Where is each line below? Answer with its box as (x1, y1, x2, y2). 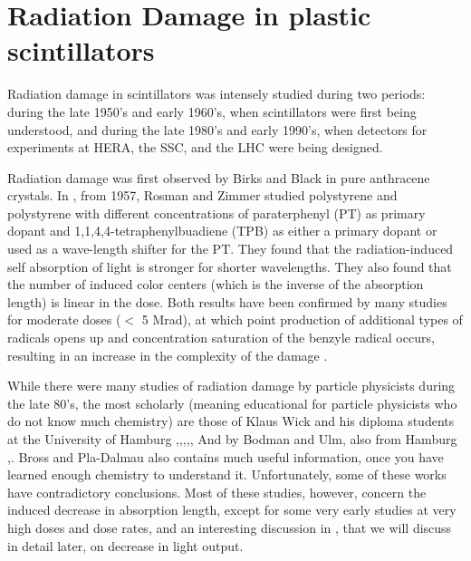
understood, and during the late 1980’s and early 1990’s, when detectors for (7, 120, 428, 139)
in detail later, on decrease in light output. (7, 536, 244, 555)
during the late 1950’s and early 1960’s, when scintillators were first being (7, 102, 417, 121)
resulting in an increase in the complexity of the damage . (7, 345, 328, 364)
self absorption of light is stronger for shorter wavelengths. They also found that (7, 256, 452, 276)
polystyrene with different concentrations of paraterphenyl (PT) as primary (7, 203, 426, 222)
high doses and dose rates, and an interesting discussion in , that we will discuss (7, 517, 452, 537)
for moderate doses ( (7, 310, 121, 329)
